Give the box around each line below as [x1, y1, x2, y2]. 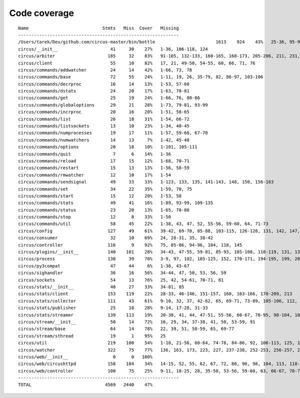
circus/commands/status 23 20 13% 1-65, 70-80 [18, 207, 189, 212]
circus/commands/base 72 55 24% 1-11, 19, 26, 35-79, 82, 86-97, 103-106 [18, 74, 263, 80]
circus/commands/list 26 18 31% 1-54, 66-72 [18, 116, 189, 122]
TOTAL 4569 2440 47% [18, 382, 152, 387]
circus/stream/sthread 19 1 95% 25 [18, 333, 166, 338]
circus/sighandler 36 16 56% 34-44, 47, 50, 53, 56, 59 [18, 270, 226, 276]
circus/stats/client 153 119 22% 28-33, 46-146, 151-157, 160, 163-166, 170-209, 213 [18, 291, 292, 297]
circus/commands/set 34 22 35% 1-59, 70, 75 [18, 186, 192, 192]
